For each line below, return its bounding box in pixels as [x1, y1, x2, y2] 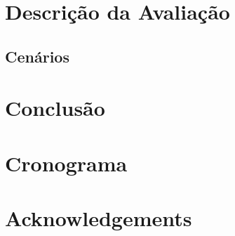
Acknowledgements [5, 204, 192, 232]
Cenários [5, 45, 69, 67]
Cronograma [5, 148, 128, 177]
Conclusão [5, 93, 105, 122]
